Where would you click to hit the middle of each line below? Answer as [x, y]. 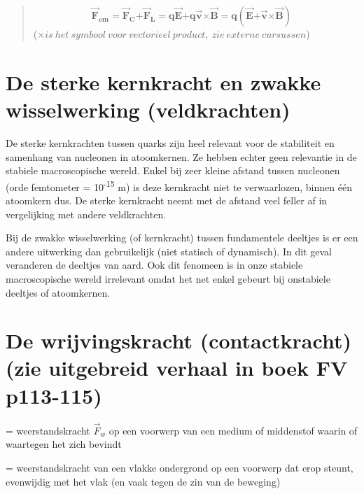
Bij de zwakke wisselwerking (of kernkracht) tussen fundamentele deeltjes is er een [182, 238]
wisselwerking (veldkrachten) [148, 109]
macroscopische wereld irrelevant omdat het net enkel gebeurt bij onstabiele [168, 278]
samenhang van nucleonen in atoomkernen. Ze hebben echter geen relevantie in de [181, 156]
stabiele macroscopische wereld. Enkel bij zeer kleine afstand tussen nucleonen [173, 170]
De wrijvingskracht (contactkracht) [178, 340]
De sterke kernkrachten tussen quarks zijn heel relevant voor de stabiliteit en [170, 142]
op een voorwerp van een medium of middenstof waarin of [233, 430]
